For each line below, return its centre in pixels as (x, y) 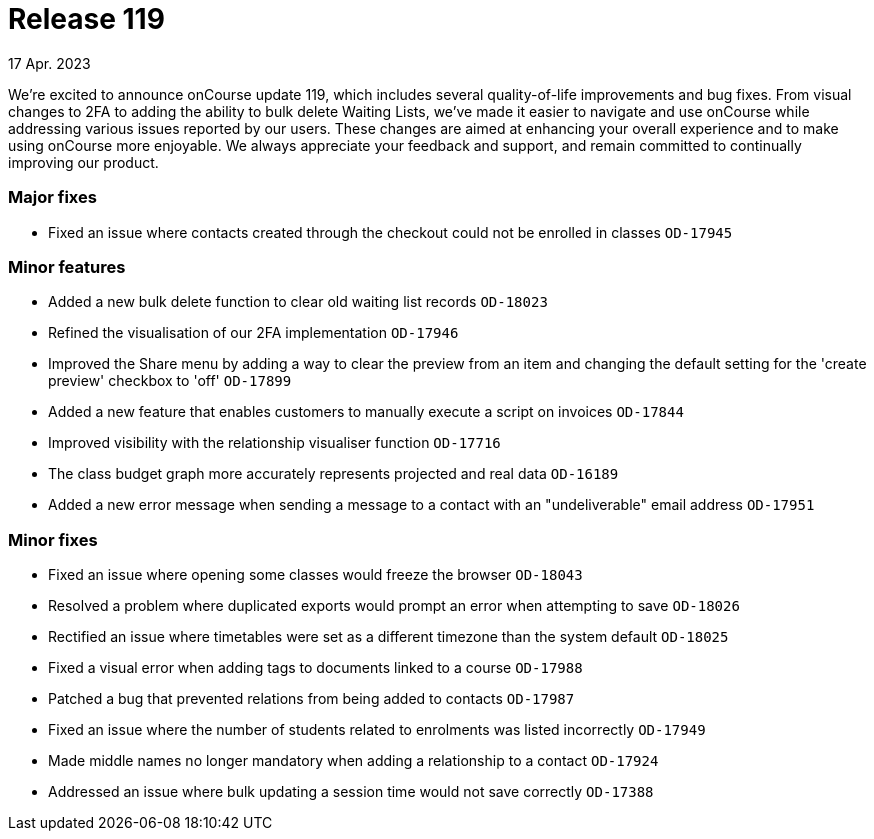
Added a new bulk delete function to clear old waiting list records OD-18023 (298, 302)
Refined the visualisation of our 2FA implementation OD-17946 (253, 333)
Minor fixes (53, 539)
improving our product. (83, 162)
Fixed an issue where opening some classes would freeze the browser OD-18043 (315, 574)
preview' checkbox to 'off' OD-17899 (170, 381)
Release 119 (86, 19)
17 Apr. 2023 (49, 63)
